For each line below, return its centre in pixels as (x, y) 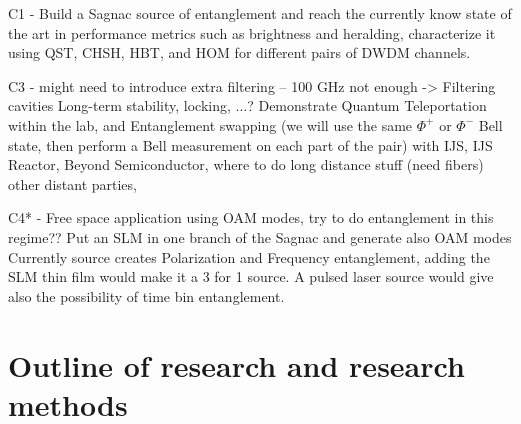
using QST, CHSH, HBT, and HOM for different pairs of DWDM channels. (239, 52)
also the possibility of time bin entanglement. (146, 295)
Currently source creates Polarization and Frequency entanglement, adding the (249, 256)
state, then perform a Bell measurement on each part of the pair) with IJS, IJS (250, 144)
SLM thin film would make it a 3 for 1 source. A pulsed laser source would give (251, 276)
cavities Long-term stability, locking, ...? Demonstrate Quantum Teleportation (247, 105)
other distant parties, (72, 183)
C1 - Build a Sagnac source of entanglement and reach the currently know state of (260, 13)
